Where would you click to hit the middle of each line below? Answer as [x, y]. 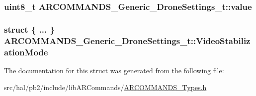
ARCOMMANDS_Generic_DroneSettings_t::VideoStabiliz [127, 40]
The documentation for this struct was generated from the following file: [114, 70]
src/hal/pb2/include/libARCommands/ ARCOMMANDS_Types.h [105, 87]
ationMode [26, 52]
